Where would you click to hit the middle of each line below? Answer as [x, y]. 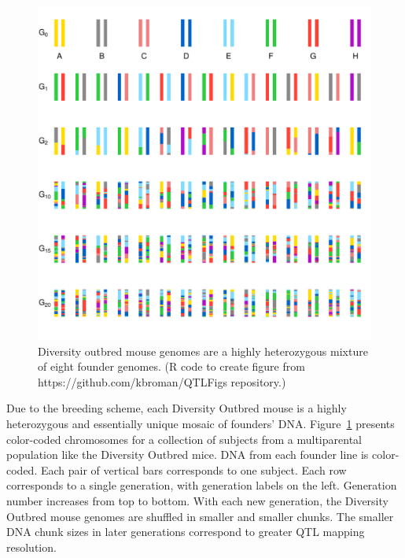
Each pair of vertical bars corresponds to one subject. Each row [193, 469]
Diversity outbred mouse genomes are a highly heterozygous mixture [203, 351]
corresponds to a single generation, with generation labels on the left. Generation [202, 485]
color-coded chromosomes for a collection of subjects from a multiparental [184, 439]
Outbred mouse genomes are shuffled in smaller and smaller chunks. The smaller [200, 516]
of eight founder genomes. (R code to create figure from [171, 366]
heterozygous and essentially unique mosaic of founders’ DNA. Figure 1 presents [201, 423]
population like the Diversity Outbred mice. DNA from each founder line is [188, 455]
